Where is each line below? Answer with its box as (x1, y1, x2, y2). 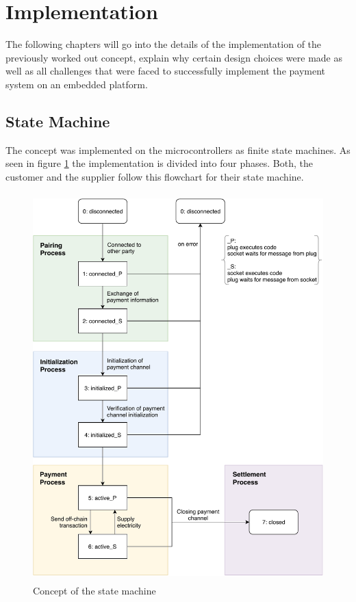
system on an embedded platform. (5, 77, 148, 91)
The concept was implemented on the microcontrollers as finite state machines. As (5, 142, 351, 157)
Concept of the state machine (33, 584, 156, 597)
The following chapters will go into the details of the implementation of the (5, 37, 322, 51)
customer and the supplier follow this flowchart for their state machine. (5, 169, 304, 183)
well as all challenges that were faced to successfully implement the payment (5, 64, 326, 78)
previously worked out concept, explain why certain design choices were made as (5, 50, 342, 64)
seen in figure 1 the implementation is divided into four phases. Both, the (5, 156, 313, 170)
